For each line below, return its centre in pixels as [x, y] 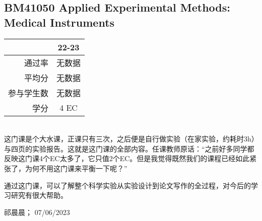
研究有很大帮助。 [39, 195]
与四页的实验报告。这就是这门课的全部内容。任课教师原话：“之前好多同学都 [129, 148]
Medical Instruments [59, 22]
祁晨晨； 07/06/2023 [37, 212]
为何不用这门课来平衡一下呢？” [76, 168]
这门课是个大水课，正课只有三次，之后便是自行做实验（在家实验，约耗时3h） [129, 139]
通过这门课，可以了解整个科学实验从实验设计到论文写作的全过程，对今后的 [127, 185]
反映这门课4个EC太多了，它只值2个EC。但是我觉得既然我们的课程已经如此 [127, 158]
